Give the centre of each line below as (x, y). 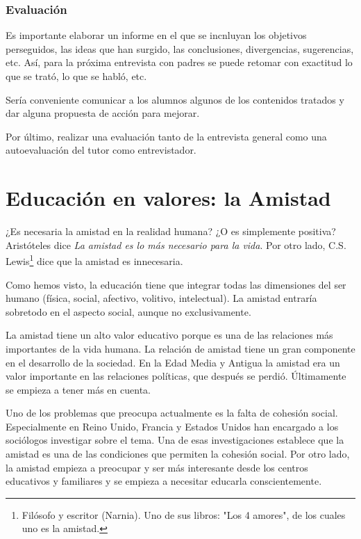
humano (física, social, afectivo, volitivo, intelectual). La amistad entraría (161, 298)
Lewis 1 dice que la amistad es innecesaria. (94, 260)
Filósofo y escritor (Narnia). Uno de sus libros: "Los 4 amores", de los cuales (184, 514)
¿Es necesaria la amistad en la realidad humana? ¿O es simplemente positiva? (171, 231)
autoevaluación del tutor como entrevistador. (101, 150)
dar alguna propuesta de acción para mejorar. (103, 113)
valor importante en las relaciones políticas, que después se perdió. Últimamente (176, 376)
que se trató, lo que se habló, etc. (76, 76)
